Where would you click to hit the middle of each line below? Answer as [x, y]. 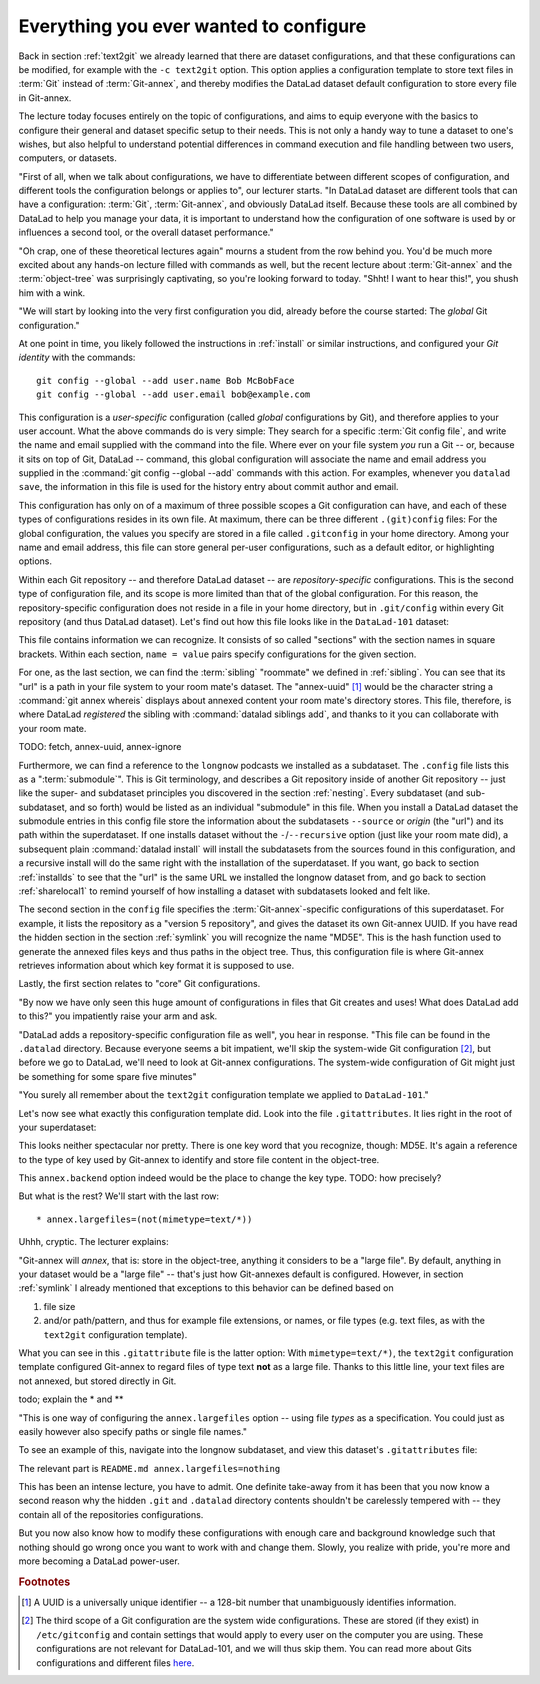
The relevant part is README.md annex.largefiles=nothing [149, 1468]
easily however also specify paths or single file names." [133, 1431]
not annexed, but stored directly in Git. [97, 1381]
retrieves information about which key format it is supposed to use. [156, 965]
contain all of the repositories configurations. [111, 1514]
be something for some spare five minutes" [107, 1076]
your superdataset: [57, 1127]
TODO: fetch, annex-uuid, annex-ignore [100, 747]
